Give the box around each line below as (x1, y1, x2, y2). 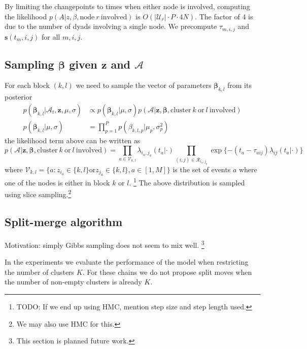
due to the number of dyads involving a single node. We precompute (5, 21, 217, 31)
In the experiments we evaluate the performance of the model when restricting (5, 257, 249, 267)
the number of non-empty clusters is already (5, 276, 142, 287)
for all (42, 31, 60, 42)
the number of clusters (5, 266, 75, 277)
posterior (5, 91, 32, 102)
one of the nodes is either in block (5, 177, 110, 187)
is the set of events (173, 164, 231, 174)
